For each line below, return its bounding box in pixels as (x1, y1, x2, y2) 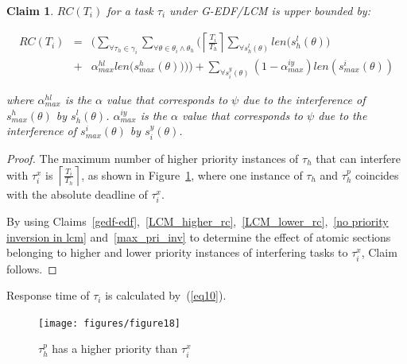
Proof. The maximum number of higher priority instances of (6, 149, 299, 166)
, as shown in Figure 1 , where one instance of (81, 166, 303, 183)
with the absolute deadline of (6, 186, 148, 203)
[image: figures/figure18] (38, 317, 180, 329)
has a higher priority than (52, 340, 178, 357)
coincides (355, 166, 399, 183)
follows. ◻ (6, 260, 57, 277)
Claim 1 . (6, 2, 54, 18)
